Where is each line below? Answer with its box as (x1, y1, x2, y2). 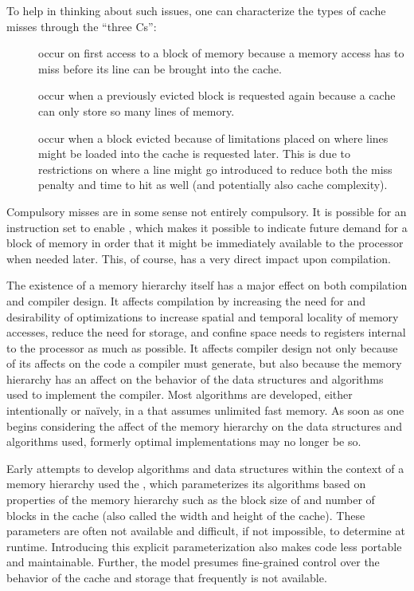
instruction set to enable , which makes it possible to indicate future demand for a (6, 219, 408, 235)
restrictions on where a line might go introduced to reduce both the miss (38, 160, 393, 177)
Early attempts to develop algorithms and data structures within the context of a (6, 459, 404, 476)
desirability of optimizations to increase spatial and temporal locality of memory (6, 308, 399, 325)
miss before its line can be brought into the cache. (38, 60, 282, 77)
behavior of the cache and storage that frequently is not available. (6, 569, 327, 585)
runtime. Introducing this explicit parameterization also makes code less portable (6, 538, 402, 554)
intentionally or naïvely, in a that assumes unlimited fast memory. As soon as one (6, 402, 404, 419)
